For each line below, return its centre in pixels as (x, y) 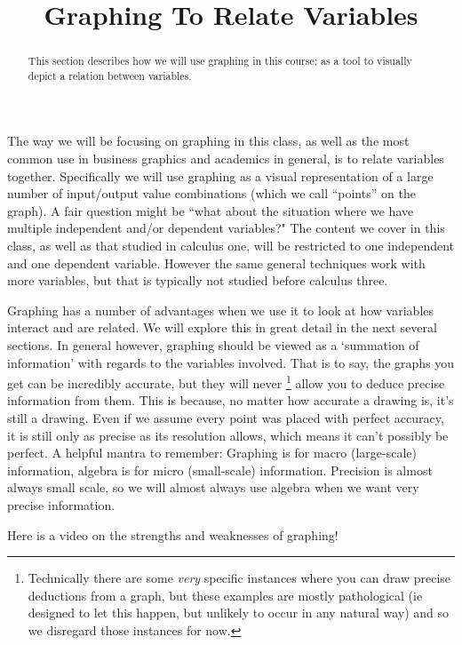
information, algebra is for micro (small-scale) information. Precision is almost (220, 470)
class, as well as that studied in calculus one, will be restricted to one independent (231, 246)
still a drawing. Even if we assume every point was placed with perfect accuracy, (226, 418)
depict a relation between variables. (110, 75)
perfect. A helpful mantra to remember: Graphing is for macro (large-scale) (212, 453)
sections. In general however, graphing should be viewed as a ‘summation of (213, 345)
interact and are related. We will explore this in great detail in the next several (222, 327)
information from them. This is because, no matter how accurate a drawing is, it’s (231, 400)
